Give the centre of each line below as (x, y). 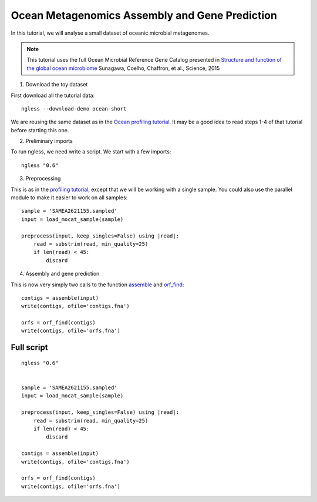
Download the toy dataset (57, 85)
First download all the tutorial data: (53, 95)
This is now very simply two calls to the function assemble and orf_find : (97, 285)
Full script (29, 348)
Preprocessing (43, 179)
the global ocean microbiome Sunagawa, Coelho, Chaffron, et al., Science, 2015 (123, 68)
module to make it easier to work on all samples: (69, 198)
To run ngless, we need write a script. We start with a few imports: (91, 152)
